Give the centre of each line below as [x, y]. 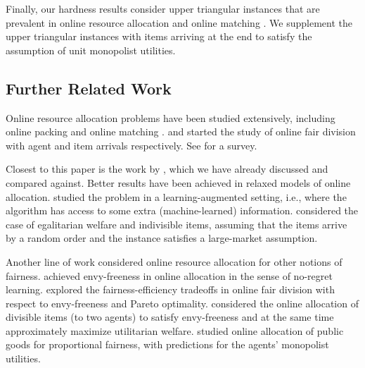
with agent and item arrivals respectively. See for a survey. [132, 145]
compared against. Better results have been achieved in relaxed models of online [178, 182]
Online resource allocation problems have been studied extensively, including [171, 117]
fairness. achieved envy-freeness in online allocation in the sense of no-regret [169, 275]
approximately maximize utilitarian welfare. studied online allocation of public [175, 330]
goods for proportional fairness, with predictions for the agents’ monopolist [167, 344]
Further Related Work [89, 88]
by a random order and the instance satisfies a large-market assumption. [162, 238]
